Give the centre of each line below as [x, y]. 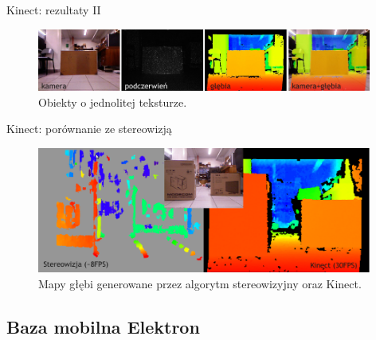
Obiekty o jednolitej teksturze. [113, 102]
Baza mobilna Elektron [103, 326]
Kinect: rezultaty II [54, 10]
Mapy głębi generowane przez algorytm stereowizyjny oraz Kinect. [200, 283]
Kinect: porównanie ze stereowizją [89, 129]
